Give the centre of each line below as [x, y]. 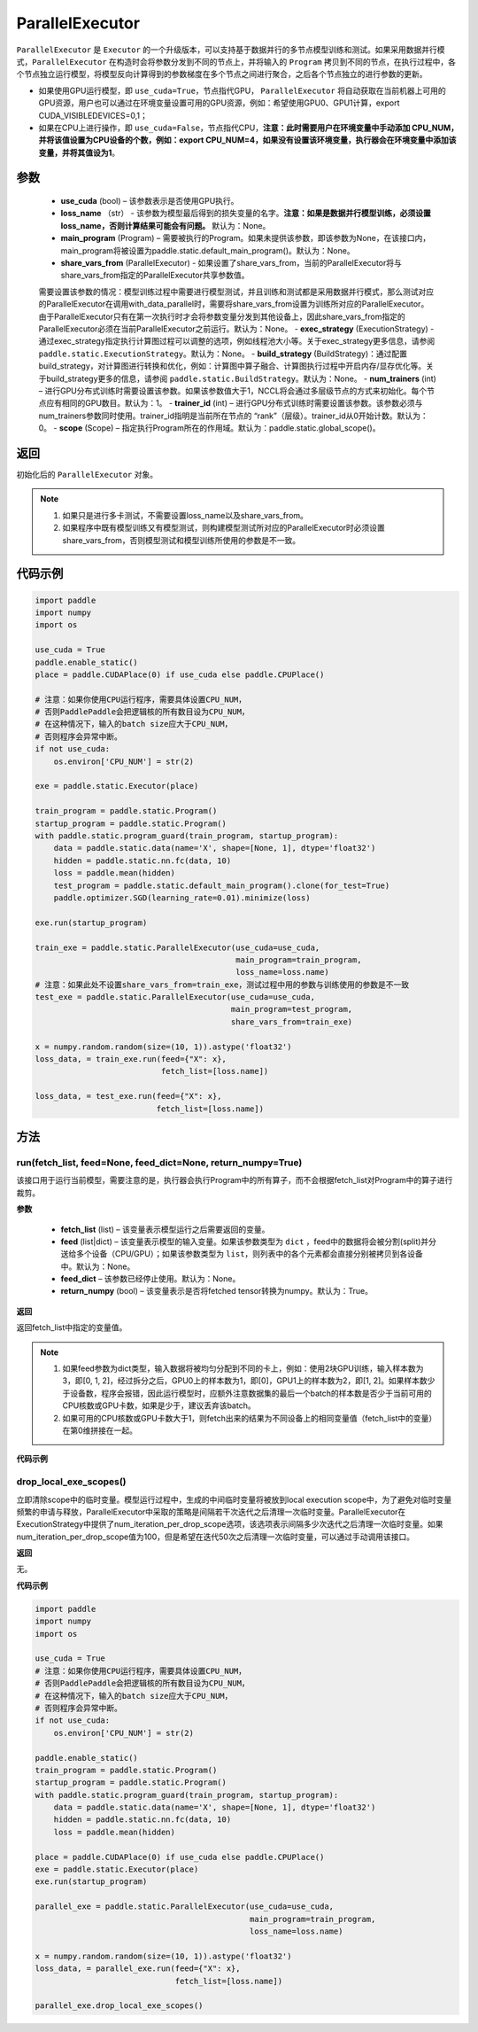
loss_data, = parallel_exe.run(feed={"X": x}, [138, 1969]
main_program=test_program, [292, 1009]
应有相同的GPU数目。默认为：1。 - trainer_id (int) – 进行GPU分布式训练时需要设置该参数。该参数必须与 [234, 403]
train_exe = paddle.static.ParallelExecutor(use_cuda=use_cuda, [177, 947]
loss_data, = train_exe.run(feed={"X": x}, [131, 1059]
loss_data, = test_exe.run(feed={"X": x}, [128, 1096]
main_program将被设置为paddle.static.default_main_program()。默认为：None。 [208, 250]
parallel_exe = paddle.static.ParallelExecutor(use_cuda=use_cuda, [185, 1907]
